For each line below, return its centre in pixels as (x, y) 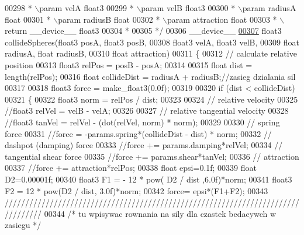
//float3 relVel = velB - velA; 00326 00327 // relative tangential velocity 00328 (147, 111)
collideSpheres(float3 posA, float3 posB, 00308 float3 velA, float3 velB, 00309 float (152, 42)
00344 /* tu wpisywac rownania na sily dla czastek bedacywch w (160, 213)
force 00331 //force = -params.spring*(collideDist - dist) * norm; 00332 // (138, 133)
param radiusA (269, 8)
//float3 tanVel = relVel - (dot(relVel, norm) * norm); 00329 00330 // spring (142, 122)
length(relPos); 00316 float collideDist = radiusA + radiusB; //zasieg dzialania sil (150, 76)
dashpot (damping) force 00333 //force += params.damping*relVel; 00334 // (144, 145)
